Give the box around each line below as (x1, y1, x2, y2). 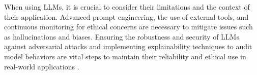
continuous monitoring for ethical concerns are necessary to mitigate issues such (4, 21, 253, 32)
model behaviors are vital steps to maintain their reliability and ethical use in (4, 51, 246, 61)
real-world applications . (4, 61, 79, 71)
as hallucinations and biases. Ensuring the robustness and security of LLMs (4, 31, 239, 42)
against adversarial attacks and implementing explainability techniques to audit (4, 41, 252, 52)
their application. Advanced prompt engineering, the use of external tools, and (4, 11, 249, 22)
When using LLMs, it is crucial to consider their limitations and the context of (4, 2, 250, 12)
